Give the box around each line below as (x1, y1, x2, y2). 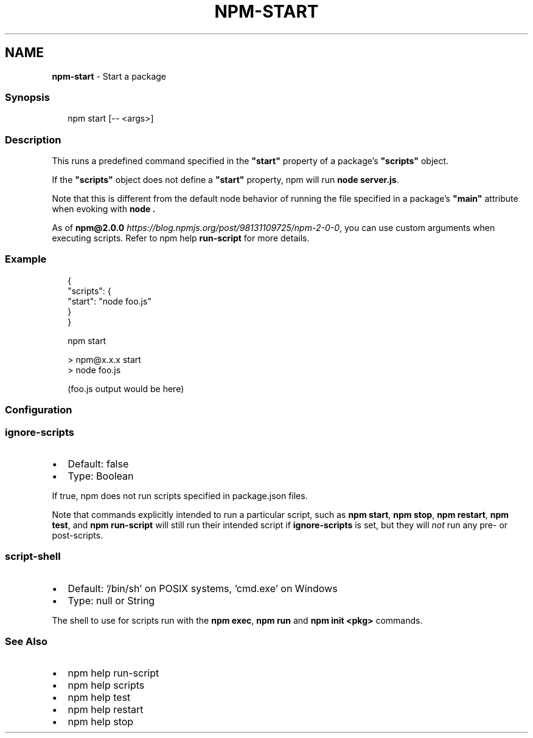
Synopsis (5, 91, 50, 103)
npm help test (68, 691, 131, 704)
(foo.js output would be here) (68, 383, 184, 394)
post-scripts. (52, 529, 103, 540)
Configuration (5, 404, 72, 416)
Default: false (68, 457, 129, 470)
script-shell (5, 550, 61, 563)
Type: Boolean (68, 469, 134, 482)
